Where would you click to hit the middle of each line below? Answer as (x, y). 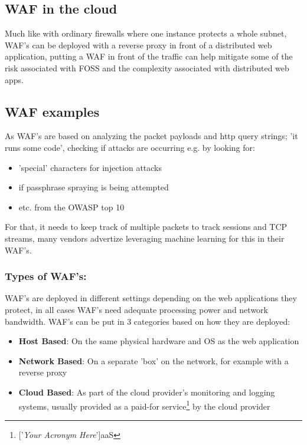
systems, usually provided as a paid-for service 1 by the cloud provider (144, 405)
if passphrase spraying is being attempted (94, 187)
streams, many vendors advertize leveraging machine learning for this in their (145, 238)
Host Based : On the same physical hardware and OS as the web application (159, 341)
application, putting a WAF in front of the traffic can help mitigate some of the (149, 56)
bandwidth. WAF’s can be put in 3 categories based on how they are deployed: (148, 321)
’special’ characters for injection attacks (90, 167)
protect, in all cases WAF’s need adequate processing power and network (136, 309)
